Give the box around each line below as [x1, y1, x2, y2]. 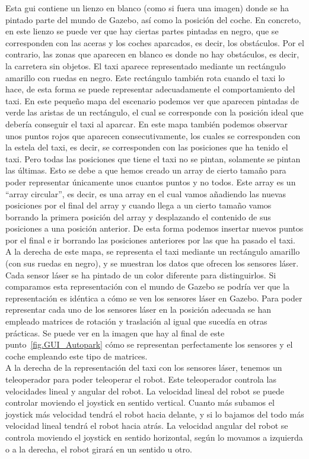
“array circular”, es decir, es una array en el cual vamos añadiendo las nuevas [5, 187, 286, 200]
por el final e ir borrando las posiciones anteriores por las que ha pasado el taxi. [5, 233, 295, 246]
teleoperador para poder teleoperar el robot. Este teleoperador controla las [5, 373, 276, 385]
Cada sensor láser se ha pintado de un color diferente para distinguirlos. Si [5, 268, 276, 281]
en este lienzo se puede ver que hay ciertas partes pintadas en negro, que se [5, 25, 279, 37]
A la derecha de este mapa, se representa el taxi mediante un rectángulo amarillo [5, 245, 300, 258]
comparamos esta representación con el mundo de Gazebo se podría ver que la [5, 280, 289, 293]
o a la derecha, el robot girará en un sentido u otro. [5, 442, 192, 455]
